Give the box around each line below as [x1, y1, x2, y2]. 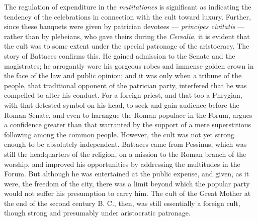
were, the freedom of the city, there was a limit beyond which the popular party [4, 178, 250, 188]
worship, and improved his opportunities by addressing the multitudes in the [4, 158, 240, 169]
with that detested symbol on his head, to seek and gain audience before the [4, 99, 239, 110]
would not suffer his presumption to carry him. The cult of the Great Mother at [4, 188, 251, 198]
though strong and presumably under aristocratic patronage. [4, 207, 191, 218]
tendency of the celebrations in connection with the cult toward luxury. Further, [4, 11, 251, 22]
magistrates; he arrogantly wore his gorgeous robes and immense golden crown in [4, 60, 254, 71]
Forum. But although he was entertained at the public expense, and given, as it [4, 168, 249, 179]
